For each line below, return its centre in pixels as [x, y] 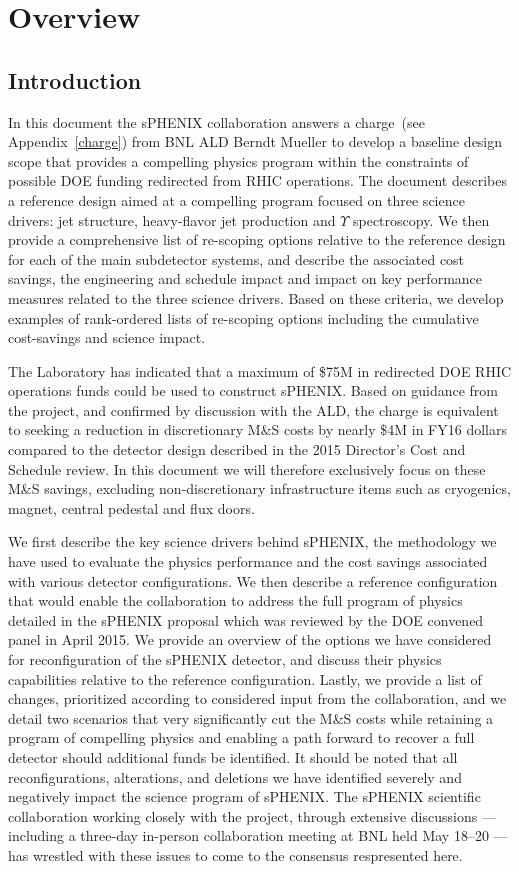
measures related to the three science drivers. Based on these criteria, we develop [256, 297]
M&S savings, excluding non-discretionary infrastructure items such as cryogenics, [259, 488]
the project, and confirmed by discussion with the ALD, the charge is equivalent [253, 409]
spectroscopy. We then [421, 219]
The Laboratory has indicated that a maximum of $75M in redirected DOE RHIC [260, 370]
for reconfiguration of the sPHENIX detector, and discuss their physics [225, 659]
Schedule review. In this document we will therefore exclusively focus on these [247, 468]
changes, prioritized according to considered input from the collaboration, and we [257, 698]
